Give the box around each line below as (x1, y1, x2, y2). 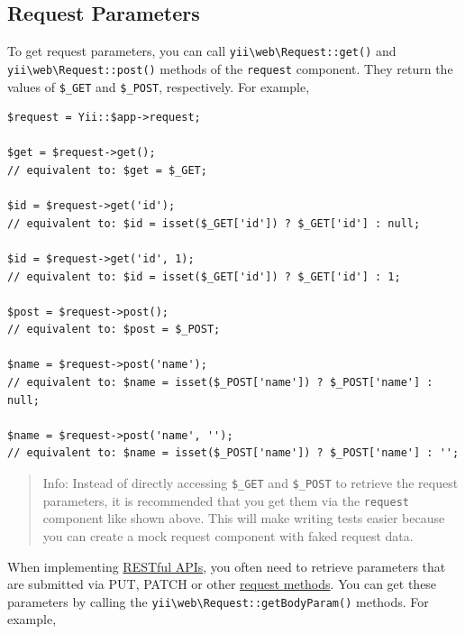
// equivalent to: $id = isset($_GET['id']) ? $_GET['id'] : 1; (7, 270, 401, 283)
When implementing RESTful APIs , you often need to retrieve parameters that (7, 556, 446, 575)
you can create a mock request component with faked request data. (42, 526, 414, 545)
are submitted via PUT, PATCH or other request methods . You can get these (7, 574, 437, 593)
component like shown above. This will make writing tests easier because (42, 509, 445, 528)
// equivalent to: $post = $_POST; (7, 323, 221, 336)
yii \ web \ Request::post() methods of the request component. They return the (7, 59, 453, 78)
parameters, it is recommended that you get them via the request (42, 491, 409, 510)
